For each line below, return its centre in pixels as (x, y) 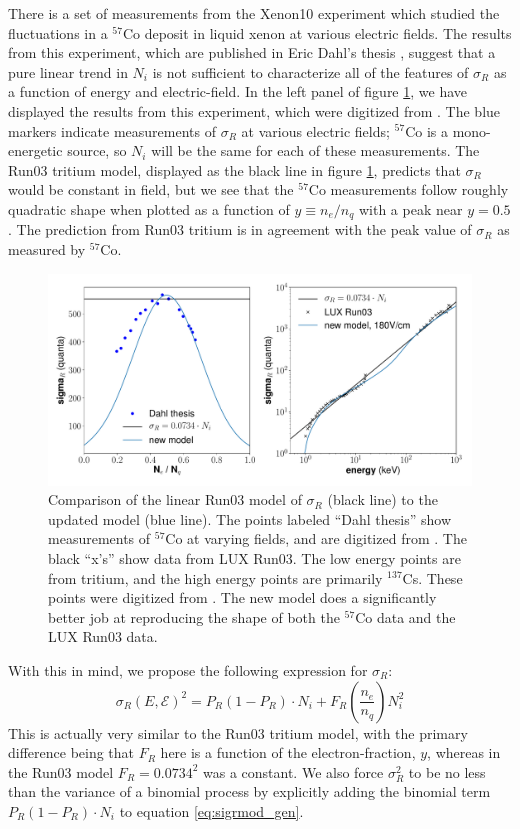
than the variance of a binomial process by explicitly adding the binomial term (249, 791)
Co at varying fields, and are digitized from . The (316, 538)
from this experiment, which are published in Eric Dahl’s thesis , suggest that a (252, 52)
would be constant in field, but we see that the (151, 189)
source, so (97, 150)
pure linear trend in (68, 71)
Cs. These (432, 577)
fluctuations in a (58, 32)
